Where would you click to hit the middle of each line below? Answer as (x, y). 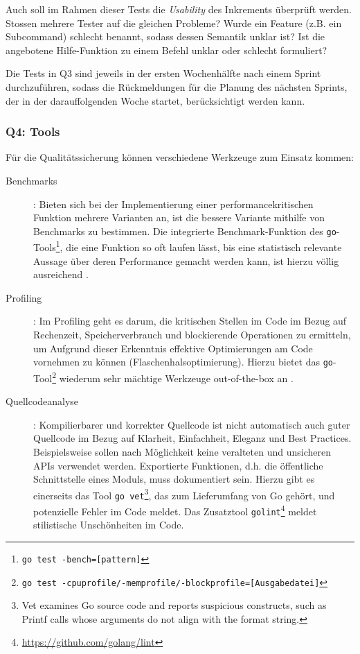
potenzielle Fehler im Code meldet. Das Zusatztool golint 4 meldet (175, 510)
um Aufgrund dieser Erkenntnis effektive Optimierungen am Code (173, 348)
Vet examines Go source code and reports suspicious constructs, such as (174, 605)
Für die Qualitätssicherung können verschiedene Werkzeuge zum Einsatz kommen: (180, 157)
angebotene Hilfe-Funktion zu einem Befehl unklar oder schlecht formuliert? (166, 50)
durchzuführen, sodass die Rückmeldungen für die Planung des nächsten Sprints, (177, 86)
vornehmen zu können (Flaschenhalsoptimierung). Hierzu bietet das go (183, 362)
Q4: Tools (33, 131)
